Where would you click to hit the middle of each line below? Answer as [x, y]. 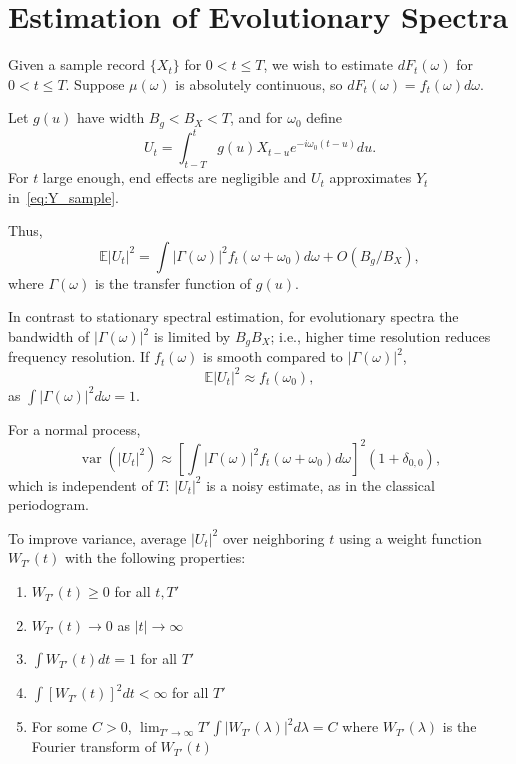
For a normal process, [74, 428]
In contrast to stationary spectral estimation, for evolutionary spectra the [233, 316]
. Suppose [95, 83]
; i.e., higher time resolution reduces [380, 336]
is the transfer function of [173, 282]
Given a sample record [77, 64]
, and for [256, 117]
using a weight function [410, 537]
